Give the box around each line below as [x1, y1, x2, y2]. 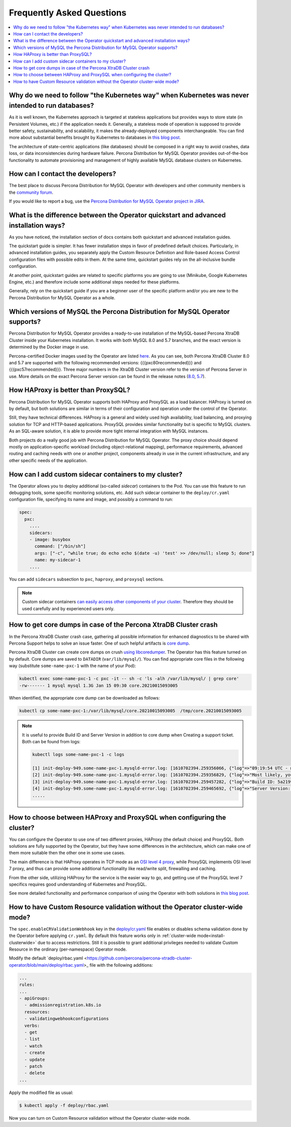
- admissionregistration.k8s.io [24, 1002, 101, 1008]
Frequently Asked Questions [9, 7, 127, 18]
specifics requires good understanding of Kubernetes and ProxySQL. [9, 882, 147, 887]
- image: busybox [29, 537, 71, 542]
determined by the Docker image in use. [9, 344, 89, 350]
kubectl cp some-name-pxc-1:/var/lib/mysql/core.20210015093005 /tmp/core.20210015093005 [19, 708, 242, 714]
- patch [24, 1063, 43, 1069]
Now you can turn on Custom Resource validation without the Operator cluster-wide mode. [9, 1115, 191, 1121]
